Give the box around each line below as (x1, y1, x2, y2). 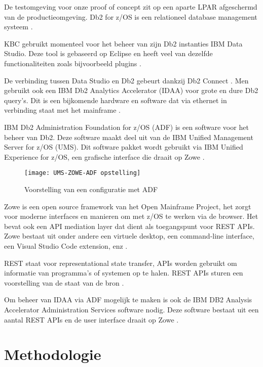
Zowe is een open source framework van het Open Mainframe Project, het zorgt (4, 201, 251, 211)
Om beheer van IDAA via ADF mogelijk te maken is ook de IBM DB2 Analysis (4, 294, 252, 305)
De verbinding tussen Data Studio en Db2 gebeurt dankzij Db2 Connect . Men (4, 75, 249, 85)
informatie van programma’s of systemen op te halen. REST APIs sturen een (4, 267, 243, 278)
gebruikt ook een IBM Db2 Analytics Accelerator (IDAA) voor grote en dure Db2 (4, 85, 258, 96)
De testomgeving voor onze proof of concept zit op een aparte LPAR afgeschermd (4, 2, 257, 12)
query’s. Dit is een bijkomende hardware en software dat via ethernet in (4, 95, 227, 105)
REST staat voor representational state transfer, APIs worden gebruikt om (4, 257, 237, 268)
